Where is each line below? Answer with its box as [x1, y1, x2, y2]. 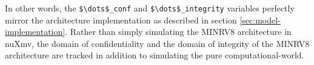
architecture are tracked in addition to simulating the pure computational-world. [5, 49, 304, 61]
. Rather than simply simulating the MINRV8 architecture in [65, 25, 292, 38]
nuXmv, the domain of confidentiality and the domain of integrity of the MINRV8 [5, 37, 310, 49]
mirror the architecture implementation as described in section [5, 13, 237, 26]
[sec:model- [239, 13, 281, 26]
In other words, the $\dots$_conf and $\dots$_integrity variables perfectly [5, 2, 295, 14]
